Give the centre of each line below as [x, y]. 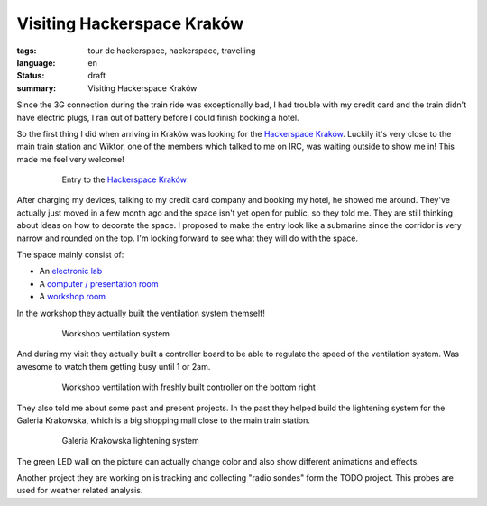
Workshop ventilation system [116, 333]
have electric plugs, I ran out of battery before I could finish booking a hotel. [158, 117]
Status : [31, 76]
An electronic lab [71, 271]
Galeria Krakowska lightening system [131, 441]
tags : [27, 51]
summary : [37, 88]
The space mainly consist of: [70, 255]
